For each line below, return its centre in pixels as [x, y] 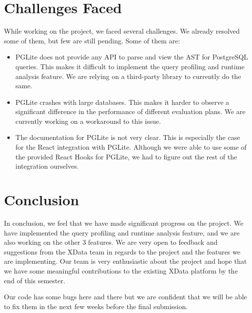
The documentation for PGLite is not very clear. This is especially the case [128, 137]
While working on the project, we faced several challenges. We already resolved [122, 31]
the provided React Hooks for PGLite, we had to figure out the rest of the [126, 156]
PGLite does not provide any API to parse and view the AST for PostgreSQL [132, 57]
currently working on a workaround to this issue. [88, 121]
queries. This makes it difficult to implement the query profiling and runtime [130, 66]
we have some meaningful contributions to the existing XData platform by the [121, 270]
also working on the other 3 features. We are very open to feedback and [111, 242]
